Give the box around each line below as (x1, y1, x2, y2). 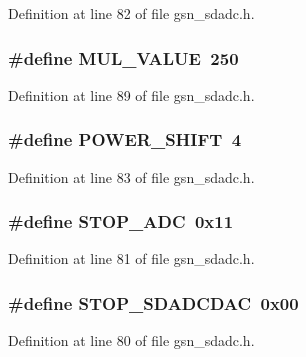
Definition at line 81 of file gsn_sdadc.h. (8, 248, 255, 269)
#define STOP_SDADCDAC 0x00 (8, 290, 299, 315)
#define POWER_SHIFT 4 (8, 127, 242, 152)
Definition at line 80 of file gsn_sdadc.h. (8, 330, 255, 351)
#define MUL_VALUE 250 (8, 45, 239, 70)
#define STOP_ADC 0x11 (8, 209, 234, 234)
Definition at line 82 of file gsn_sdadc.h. (8, 3, 255, 23)
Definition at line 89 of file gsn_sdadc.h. (8, 84, 255, 105)
